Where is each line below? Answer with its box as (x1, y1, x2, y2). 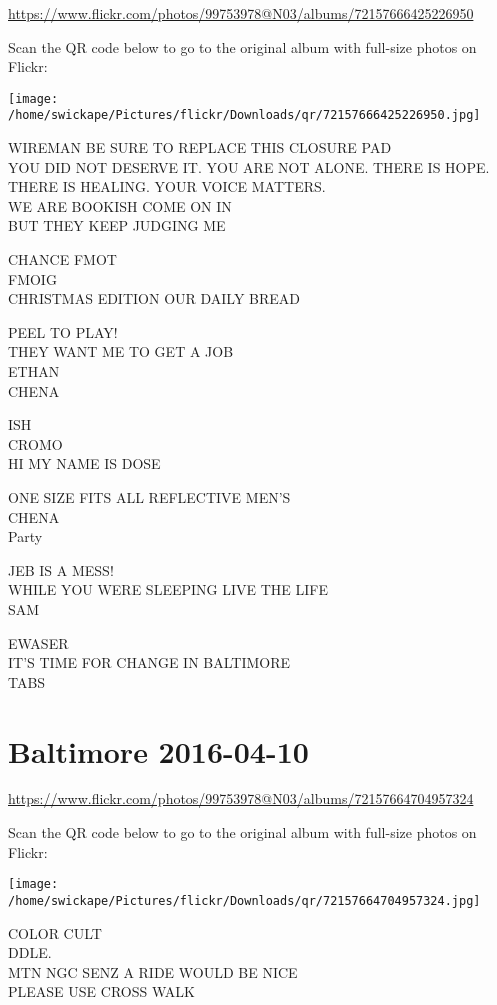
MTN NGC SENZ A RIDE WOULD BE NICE (8, 961, 298, 982)
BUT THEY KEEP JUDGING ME (8, 215, 226, 236)
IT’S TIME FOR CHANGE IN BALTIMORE (8, 652, 291, 673)
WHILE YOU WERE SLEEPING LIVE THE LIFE (8, 579, 328, 600)
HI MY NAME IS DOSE (8, 453, 161, 474)
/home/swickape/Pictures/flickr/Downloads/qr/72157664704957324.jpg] (8, 893, 481, 908)
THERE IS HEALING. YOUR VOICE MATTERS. (8, 176, 326, 197)
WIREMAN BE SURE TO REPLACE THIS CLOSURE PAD (8, 137, 392, 158)
